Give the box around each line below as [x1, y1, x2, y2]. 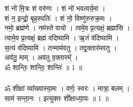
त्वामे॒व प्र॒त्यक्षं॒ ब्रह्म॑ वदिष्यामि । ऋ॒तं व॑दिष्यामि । [4, 32, 120, 42]
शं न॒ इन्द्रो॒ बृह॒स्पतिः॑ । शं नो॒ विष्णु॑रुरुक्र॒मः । [4, 12, 113, 23]
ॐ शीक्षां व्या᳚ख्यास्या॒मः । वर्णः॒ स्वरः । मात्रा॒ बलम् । [4, 83, 130, 93]
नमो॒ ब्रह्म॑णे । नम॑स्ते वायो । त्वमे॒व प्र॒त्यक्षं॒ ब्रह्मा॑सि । [4, 22, 131, 33]
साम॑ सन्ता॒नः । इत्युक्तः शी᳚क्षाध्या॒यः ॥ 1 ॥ [4, 92, 109, 103]
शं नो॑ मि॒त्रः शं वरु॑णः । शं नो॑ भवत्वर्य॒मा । [4, 3, 106, 13]
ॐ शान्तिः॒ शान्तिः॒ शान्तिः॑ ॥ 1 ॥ [4, 61, 82, 72]
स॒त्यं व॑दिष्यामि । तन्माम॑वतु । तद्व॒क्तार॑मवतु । [4, 42, 117, 52]
